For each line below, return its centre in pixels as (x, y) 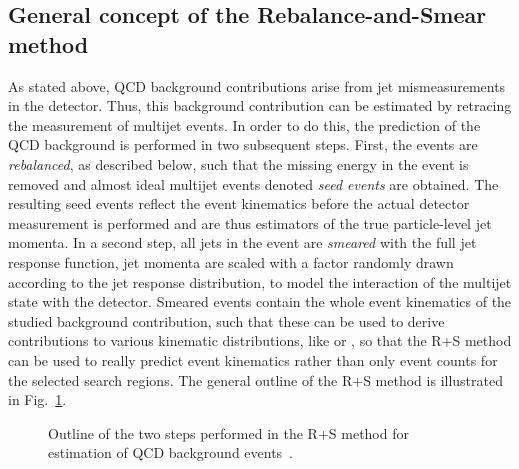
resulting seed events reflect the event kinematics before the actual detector (239, 203)
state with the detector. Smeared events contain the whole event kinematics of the (260, 301)
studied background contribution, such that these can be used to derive (226, 320)
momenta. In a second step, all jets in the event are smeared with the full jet (242, 242)
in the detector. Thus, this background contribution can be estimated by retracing (260, 105)
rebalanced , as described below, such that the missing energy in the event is (238, 163)
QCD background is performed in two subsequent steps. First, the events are (243, 144)
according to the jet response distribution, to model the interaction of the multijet (260, 281)
